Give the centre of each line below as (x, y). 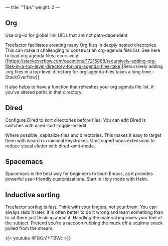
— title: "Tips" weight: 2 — (33, 7)
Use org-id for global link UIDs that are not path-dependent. (67, 35)
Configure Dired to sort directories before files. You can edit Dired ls (75, 120)
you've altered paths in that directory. (44, 92)
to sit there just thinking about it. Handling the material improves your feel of (84, 218)
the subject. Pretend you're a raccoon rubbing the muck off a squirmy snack (84, 223)
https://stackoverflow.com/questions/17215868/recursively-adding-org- (82, 61)
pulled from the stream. (29, 228)
